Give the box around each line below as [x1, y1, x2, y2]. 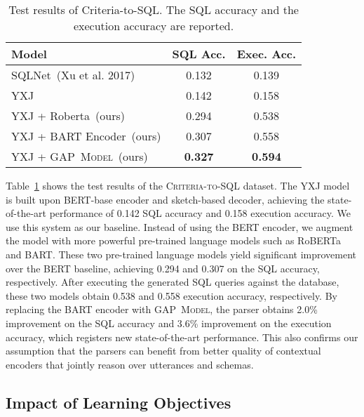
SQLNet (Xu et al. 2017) [11, 67, 135, 83]
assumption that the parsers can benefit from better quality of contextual [6, 343, 321, 358]
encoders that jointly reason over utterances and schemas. [6, 357, 254, 371]
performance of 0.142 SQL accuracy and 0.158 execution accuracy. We [49, 206, 351, 220]
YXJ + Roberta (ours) [11, 107, 125, 124]
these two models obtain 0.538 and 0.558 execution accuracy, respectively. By [6, 288, 337, 303]
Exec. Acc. [236, 46, 297, 62]
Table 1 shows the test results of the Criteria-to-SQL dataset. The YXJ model [6, 178, 350, 192]
